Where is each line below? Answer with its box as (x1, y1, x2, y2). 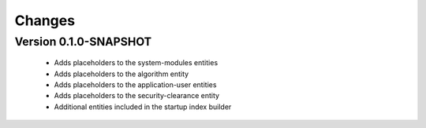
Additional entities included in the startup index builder (54, 102, 232, 112)
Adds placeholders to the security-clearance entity (54, 91, 220, 101)
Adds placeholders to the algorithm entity (54, 69, 189, 79)
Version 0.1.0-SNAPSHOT (14, 35, 152, 49)
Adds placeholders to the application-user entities (54, 79, 217, 90)
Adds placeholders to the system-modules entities (54, 58, 219, 68)
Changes (14, 12, 75, 29)
